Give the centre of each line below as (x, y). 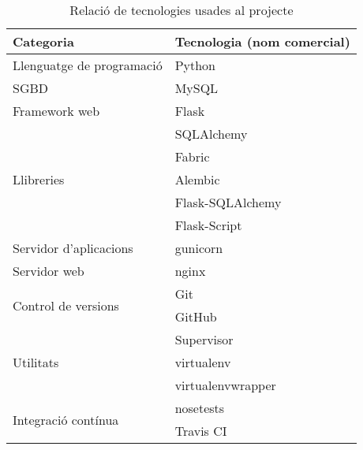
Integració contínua (66, 419)
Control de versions (66, 305)
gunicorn (199, 248)
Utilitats (36, 362)
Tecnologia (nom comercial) (262, 41)
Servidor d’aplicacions (73, 248)
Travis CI (201, 431)
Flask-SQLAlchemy (228, 202)
